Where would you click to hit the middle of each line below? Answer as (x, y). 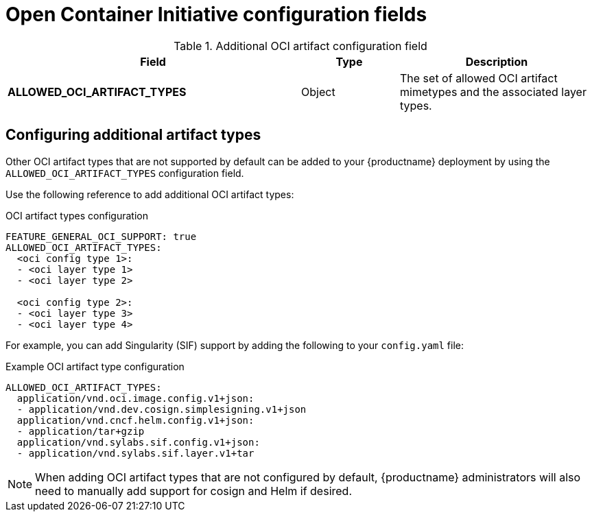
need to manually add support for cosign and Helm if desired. (194, 491)
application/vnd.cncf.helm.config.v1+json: (135, 420)
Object (318, 92)
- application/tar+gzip (81, 431)
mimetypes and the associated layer (493, 92)
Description (497, 61)
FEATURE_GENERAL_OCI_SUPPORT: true (101, 236)
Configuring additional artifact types (133, 135)
